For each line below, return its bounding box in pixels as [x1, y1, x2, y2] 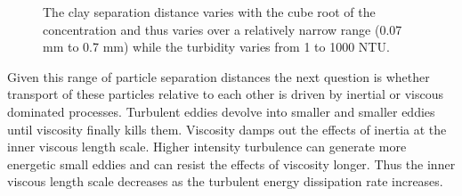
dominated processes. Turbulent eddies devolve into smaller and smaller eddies [7, 102, 435, 120]
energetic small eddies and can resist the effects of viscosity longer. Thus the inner [7, 154, 456, 173]
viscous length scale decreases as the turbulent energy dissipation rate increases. [7, 172, 443, 191]
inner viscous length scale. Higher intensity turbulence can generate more [7, 137, 407, 156]
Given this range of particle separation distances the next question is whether [7, 67, 430, 86]
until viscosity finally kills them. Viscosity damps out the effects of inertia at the [7, 119, 447, 138]
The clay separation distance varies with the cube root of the [43, 3, 376, 20]
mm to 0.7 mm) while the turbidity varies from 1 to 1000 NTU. [43, 37, 390, 56]
